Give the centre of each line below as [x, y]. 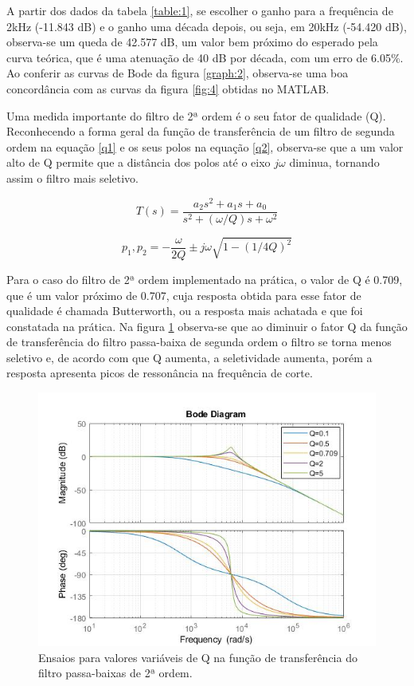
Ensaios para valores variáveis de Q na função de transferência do [198, 657]
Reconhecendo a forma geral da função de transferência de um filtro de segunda [201, 131]
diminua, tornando [334, 162]
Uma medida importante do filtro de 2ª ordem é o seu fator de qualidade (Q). [196, 115]
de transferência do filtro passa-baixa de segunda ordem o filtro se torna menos [199, 342]
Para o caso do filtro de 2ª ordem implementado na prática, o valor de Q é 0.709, [205, 279]
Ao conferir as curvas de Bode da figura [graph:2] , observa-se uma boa [178, 73]
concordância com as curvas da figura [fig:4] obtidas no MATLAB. [168, 88]
